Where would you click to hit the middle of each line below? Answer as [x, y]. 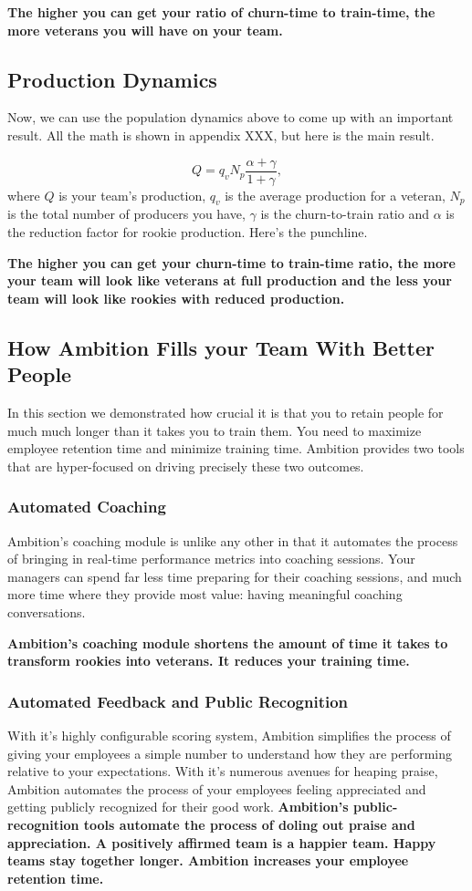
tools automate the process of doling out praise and [249, 824]
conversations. [47, 611]
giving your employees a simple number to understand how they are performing [230, 753]
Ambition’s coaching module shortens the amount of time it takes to [228, 642]
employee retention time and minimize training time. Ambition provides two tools [236, 448]
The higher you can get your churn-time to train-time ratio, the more [231, 262]
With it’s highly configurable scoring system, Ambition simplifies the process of [229, 735]
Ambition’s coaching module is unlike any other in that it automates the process [233, 540]
